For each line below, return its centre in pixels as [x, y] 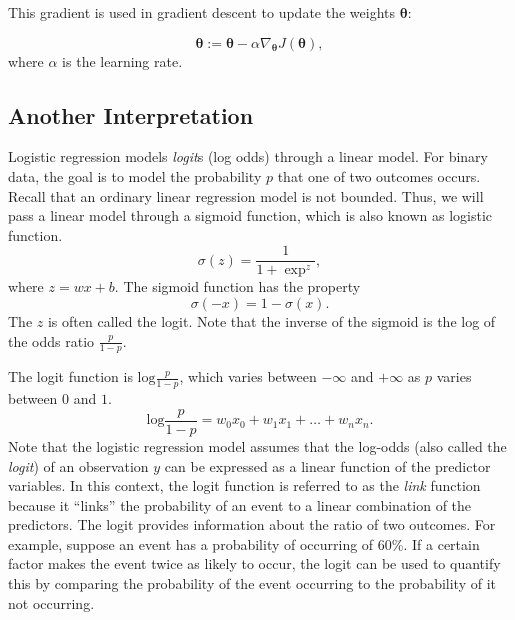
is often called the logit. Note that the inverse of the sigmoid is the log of [271, 321]
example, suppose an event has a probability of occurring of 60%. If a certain [244, 543]
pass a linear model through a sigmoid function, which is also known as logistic [250, 215]
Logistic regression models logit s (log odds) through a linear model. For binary [248, 156]
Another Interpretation [131, 114]
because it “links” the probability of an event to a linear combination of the [240, 504]
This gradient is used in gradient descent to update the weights [202, 12]
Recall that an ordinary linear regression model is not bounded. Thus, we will [246, 195]
